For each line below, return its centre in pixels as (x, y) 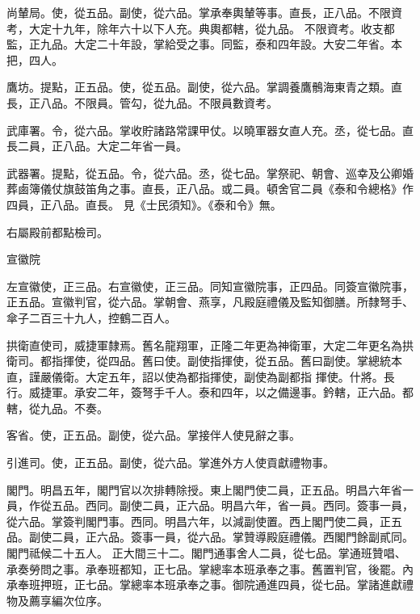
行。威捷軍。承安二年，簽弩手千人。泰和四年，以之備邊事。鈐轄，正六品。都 (210, 392)
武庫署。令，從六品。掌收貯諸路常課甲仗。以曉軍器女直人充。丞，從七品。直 (210, 130)
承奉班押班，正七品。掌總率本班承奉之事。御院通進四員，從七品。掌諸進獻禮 (210, 585)
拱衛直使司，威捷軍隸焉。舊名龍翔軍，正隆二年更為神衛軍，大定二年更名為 (204, 345)
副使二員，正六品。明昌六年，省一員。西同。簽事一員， (266, 505)
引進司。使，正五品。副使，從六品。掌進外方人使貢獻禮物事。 (170, 463)
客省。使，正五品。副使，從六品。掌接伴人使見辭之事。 (153, 435)
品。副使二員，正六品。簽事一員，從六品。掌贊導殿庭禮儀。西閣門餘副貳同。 (210, 537)
